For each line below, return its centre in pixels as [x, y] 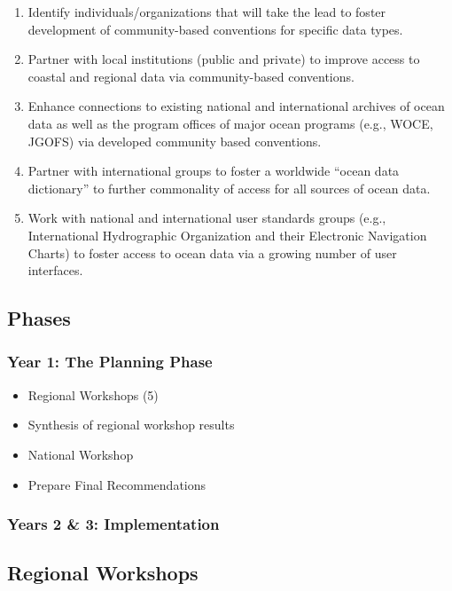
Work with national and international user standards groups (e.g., [207, 218]
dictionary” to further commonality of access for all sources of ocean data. [229, 188]
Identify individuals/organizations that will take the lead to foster [207, 12]
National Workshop [81, 454]
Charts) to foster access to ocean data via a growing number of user [212, 252]
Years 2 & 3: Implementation [113, 524]
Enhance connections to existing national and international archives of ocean [236, 106]
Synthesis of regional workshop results [131, 425]
